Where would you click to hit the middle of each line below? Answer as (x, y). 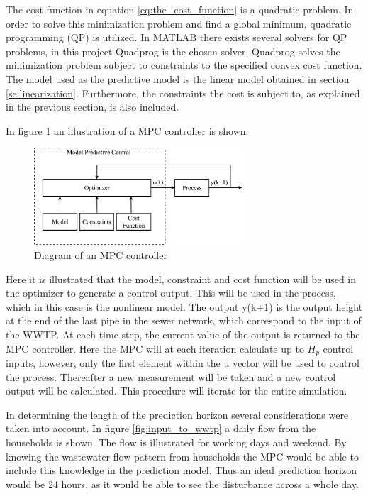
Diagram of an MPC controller (101, 255)
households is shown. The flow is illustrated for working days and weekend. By (176, 442)
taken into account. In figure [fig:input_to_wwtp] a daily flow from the (161, 428)
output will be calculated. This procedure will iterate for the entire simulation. (177, 391)
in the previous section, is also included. (93, 107)
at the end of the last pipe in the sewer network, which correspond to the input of (184, 320)
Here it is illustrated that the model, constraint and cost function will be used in (181, 279)
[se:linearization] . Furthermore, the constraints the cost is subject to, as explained (183, 93)
